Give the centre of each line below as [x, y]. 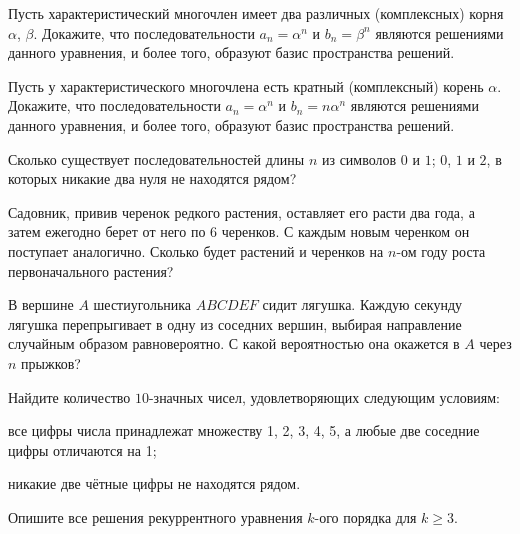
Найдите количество [69, 396]
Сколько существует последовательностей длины [156, 158]
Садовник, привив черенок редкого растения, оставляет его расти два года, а [241, 211]
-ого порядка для [365, 516]
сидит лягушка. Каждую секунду [362, 304]
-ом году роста [441, 250]
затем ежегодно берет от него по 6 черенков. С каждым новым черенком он [239, 231]
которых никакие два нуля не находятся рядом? [152, 178]
